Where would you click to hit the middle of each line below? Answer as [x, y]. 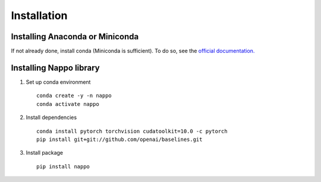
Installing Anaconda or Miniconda [75, 37]
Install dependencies [51, 117]
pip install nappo [63, 166]
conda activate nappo [68, 104]
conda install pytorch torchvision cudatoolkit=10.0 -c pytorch [132, 131]
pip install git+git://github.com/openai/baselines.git [119, 139]
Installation [39, 15]
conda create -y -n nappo [74, 96]
